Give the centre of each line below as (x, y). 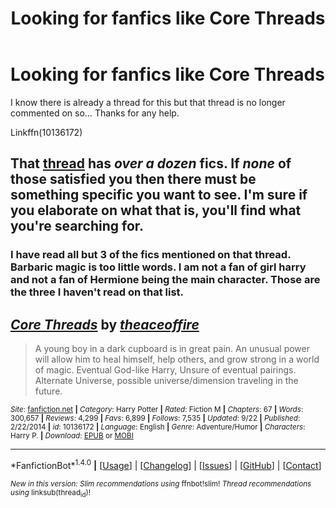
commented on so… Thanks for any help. (95, 113)
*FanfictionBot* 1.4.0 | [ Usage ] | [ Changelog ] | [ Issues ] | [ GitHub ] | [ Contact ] (166, 464)
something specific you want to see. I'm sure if (159, 195)
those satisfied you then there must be (133, 179)
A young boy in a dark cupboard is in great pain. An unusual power (172, 349)
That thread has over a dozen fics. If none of (151, 163)
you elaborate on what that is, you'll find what (156, 210)
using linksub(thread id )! (50, 493)
